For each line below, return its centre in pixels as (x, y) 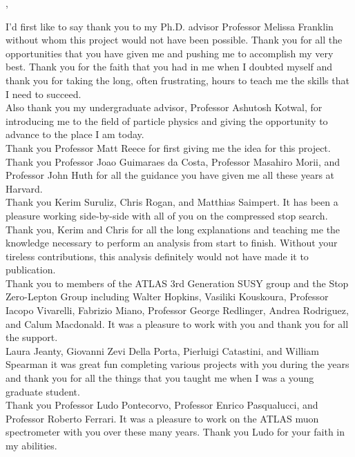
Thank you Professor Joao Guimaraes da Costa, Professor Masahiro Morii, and (173, 161)
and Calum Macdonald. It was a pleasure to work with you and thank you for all (177, 323)
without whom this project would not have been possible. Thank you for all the (174, 40)
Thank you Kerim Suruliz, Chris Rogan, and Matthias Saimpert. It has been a (172, 202)
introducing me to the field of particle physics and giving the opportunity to (167, 120)
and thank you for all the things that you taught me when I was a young (160, 378)
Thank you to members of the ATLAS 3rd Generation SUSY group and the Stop (177, 283)
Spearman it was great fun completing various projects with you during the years (177, 364)
